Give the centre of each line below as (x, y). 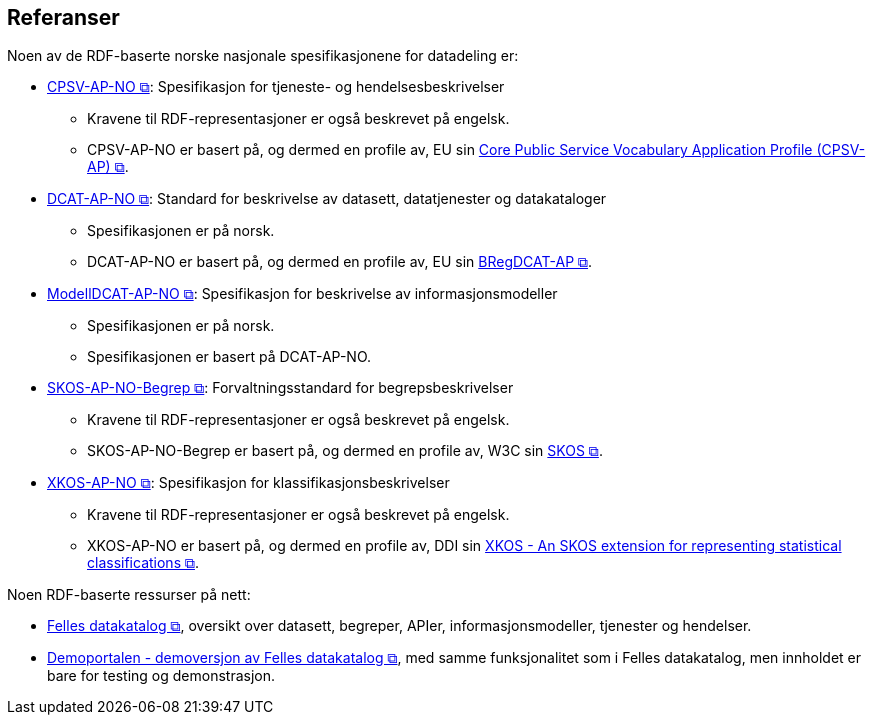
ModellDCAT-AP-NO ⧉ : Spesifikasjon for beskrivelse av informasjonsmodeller (302, 294)
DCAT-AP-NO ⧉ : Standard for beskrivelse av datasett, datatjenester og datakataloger (327, 199)
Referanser (63, 17)
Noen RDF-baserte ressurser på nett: (129, 595)
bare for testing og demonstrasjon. (161, 676)
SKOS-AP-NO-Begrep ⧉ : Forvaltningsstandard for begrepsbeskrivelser (280, 388)
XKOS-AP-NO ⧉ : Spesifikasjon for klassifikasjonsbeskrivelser (248, 483)
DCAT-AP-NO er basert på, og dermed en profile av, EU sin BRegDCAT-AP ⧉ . (340, 262)
